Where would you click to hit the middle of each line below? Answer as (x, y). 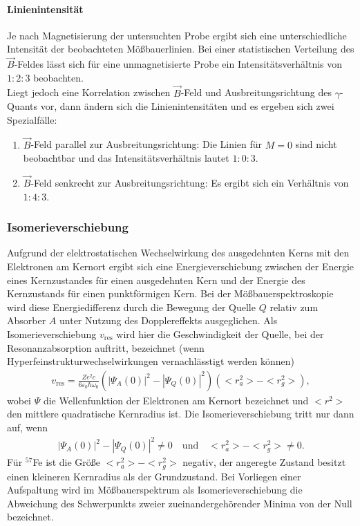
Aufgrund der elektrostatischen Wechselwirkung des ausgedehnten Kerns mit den (178, 253)
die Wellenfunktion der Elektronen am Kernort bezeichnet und (176, 400)
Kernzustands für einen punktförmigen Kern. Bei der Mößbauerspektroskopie (170, 293)
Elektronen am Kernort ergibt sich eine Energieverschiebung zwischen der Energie (181, 266)
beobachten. (58, 77)
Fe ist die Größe (66, 462)
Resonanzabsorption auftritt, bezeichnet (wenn (106, 347)
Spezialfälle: (32, 119)
